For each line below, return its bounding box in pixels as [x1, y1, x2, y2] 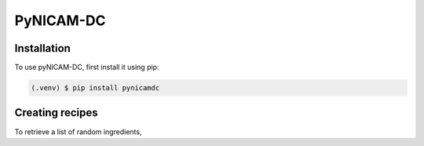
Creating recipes [14, 106, 98, 119]
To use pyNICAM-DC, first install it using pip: [14, 63, 159, 72]
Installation [14, 42, 71, 55]
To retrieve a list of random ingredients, [14, 126, 142, 137]
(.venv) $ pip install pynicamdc [31, 83, 160, 93]
